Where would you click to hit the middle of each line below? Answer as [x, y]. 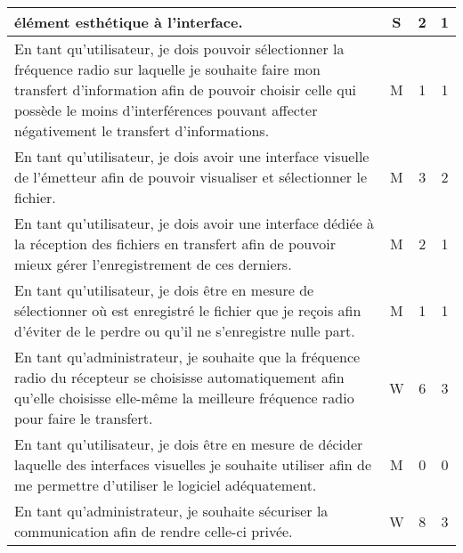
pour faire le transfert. [84, 418]
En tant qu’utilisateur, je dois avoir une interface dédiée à [195, 223]
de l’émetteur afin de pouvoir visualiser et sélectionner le [191, 177]
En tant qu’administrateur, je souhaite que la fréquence [187, 357]
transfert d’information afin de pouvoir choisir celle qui [186, 89]
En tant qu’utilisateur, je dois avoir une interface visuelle [192, 156]
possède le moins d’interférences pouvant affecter [166, 110]
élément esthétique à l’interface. [129, 22]
